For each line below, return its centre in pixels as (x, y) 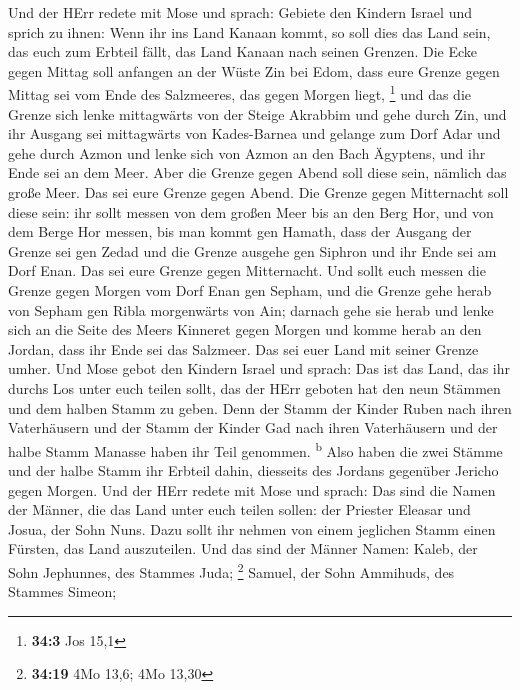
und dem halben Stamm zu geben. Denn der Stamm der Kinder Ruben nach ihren (260, 407)
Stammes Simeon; (62, 591)
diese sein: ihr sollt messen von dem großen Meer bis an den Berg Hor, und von (251, 211)
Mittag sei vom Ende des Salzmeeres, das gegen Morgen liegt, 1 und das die (240, 93)
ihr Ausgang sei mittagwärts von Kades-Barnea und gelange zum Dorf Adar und (254, 133)
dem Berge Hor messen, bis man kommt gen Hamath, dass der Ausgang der (240, 231)
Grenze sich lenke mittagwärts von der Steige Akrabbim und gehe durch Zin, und (257, 113)
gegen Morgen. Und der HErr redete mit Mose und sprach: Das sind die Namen (252, 489)
